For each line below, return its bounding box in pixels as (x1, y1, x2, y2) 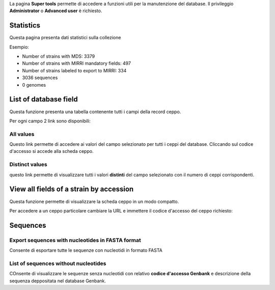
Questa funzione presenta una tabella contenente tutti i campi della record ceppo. (9, 109, 181, 115)
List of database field (9, 95, 78, 104)
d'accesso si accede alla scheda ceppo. (9, 148, 94, 154)
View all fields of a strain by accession (9, 185, 134, 194)
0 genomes (22, 82, 46, 88)
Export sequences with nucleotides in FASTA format (9, 236, 141, 244)
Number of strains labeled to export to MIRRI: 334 (22, 67, 127, 73)
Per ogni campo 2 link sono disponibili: (9, 118, 91, 124)
